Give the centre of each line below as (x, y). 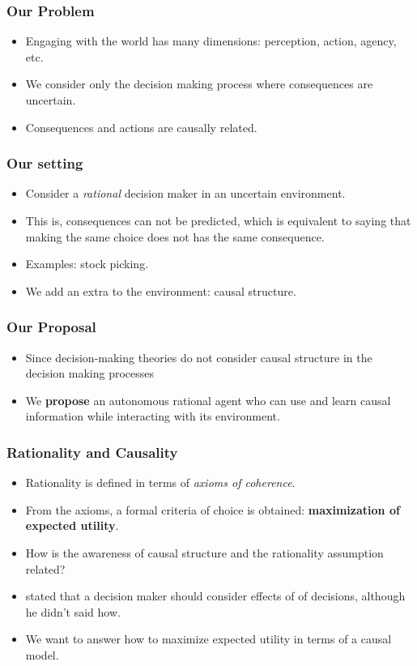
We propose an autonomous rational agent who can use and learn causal (208, 400)
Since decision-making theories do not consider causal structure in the (199, 357)
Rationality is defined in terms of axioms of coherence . (160, 482)
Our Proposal (51, 327)
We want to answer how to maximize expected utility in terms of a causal (208, 639)
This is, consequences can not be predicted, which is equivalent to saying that (218, 220)
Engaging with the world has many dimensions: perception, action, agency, (211, 41)
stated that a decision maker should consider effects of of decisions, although (215, 596)
